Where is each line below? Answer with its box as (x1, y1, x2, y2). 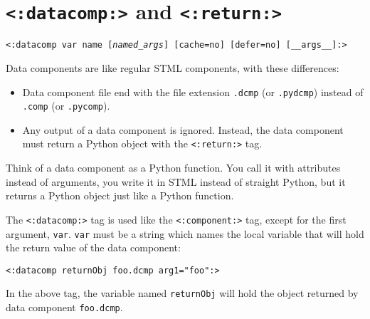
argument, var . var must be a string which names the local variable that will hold (6, 226, 364, 241)
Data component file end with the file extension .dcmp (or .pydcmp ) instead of (22, 84, 364, 99)
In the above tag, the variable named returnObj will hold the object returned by (6, 286, 359, 300)
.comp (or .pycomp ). (22, 98, 110, 113)
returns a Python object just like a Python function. (6, 188, 234, 203)
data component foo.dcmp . (6, 300, 123, 315)
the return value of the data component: (6, 240, 181, 255)
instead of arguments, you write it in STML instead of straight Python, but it (6, 174, 346, 189)
